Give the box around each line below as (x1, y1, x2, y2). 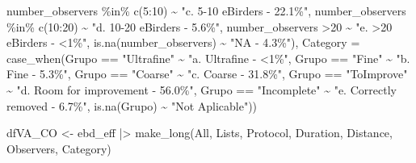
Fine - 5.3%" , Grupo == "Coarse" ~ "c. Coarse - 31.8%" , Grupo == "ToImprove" (6, 65, 408, 82)
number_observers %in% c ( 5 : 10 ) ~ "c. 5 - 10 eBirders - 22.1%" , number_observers (6, 2, 406, 19)
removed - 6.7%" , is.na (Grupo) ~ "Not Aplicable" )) (6, 97, 258, 114)
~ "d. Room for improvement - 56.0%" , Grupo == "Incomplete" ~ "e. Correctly (6, 81, 397, 98)
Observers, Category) (6, 140, 111, 157)
